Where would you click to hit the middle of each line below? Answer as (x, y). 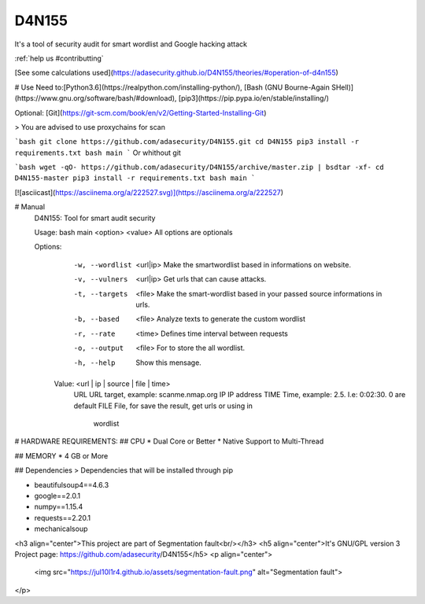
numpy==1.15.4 (59, 506)
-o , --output (99, 348)
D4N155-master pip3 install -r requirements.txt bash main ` (135, 178)
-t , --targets (101, 294)
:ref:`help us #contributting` (59, 58)
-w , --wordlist (103, 265)
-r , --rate (94, 333)
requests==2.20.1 (63, 517)
